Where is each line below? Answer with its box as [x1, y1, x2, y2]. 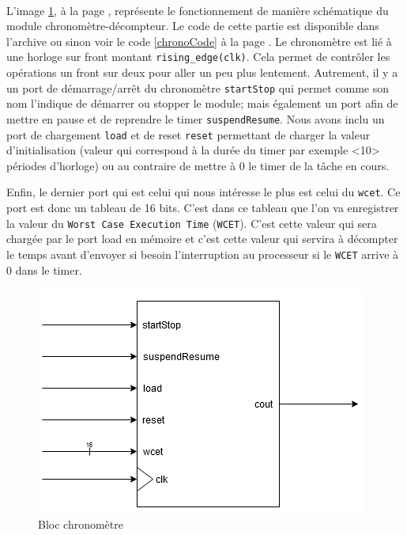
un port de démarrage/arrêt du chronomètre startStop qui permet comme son [6, 79, 390, 96]
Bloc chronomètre [38, 515, 123, 532]
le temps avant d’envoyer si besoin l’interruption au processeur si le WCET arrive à [6, 245, 399, 262]
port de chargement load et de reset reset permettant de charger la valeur [6, 126, 371, 142]
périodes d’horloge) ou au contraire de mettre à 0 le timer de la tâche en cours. [6, 157, 390, 173]
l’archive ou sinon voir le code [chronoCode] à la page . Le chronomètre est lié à [6, 32, 392, 49]
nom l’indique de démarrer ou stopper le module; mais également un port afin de [6, 95, 398, 112]
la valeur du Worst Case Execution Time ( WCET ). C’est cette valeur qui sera [6, 214, 377, 231]
